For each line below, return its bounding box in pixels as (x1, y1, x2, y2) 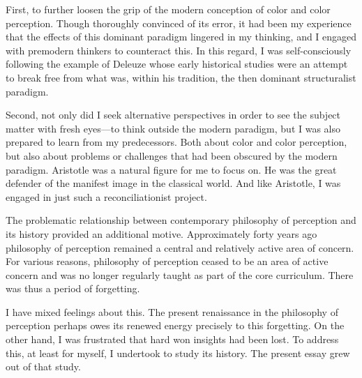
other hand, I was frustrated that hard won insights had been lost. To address (6, 332, 339, 347)
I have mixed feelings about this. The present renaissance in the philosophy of (6, 304, 338, 319)
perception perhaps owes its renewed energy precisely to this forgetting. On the (6, 318, 345, 333)
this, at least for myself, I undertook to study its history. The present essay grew (6, 345, 350, 360)
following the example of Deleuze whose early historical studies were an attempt (6, 56, 348, 71)
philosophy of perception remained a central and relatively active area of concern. (6, 240, 354, 255)
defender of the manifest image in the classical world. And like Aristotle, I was (6, 176, 341, 190)
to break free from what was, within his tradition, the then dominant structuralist (6, 70, 356, 84)
